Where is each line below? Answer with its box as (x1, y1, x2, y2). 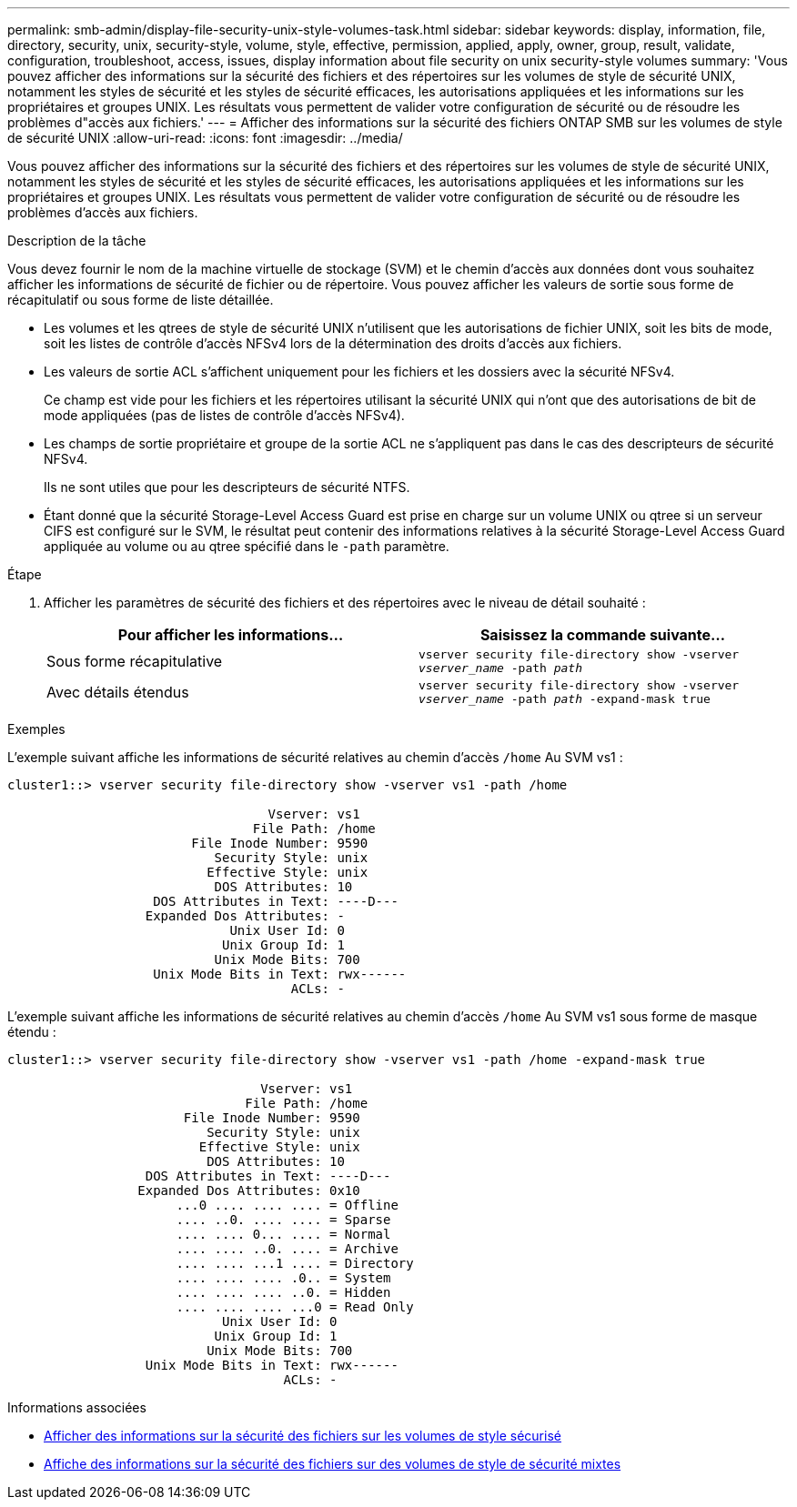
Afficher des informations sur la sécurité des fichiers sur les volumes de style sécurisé (44, 1428, 561, 1443)
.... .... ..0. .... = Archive (176, 1241, 398, 1256)
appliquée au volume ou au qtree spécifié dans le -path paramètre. (44, 538, 449, 554)
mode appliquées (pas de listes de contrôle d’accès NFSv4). (44, 407, 405, 423)
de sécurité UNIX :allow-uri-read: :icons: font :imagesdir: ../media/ (7, 130, 403, 146)
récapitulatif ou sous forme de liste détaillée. (7, 292, 274, 307)
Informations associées (7, 1400, 146, 1415)
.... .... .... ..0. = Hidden (176, 1285, 391, 1300)
